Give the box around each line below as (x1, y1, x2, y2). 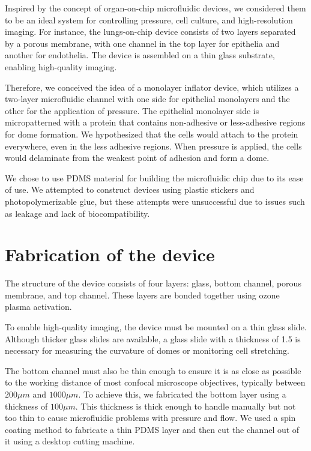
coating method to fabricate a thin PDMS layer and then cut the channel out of (5, 423, 300, 435)
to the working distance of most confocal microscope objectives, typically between (5, 376, 306, 389)
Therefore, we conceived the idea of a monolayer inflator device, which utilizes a (5, 80, 299, 93)
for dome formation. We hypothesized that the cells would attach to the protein (5, 127, 298, 140)
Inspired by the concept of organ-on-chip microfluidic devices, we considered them (5, 2, 306, 14)
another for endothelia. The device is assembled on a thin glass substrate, (5, 49, 275, 61)
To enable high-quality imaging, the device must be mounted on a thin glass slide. (5, 321, 307, 333)
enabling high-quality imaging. (5, 60, 117, 73)
